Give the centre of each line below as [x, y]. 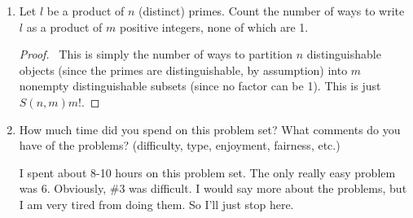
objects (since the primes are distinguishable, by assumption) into [183, 70]
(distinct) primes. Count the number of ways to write [272, 11]
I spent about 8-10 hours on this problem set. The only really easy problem [207, 172]
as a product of [64, 26]
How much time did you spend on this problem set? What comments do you [210, 129]
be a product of [86, 11]
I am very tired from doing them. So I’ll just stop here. [156, 204]
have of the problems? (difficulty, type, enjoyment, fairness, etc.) [180, 145]
